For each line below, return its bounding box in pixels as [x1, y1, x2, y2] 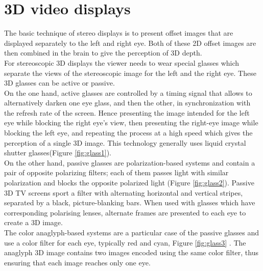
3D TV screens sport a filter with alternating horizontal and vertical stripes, [4, 187, 243, 198]
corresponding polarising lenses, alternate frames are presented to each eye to [4, 207, 246, 218]
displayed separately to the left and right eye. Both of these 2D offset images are [4, 37, 256, 48]
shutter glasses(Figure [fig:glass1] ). [4, 147, 111, 158]
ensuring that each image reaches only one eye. [4, 257, 151, 267]
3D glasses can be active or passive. [4, 77, 115, 88]
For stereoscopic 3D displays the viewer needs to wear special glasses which [4, 57, 240, 68]
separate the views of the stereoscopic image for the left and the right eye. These [4, 67, 256, 78]
